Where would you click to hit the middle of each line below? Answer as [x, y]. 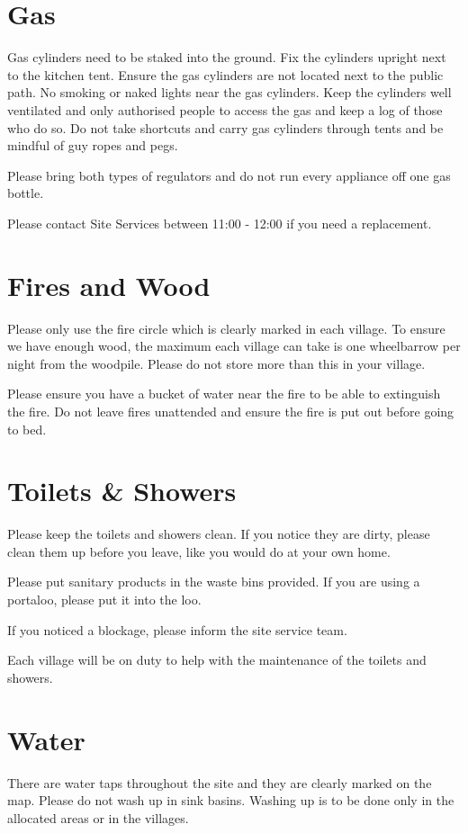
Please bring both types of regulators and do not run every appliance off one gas [229, 175]
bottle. [26, 193]
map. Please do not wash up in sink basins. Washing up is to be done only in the [231, 800]
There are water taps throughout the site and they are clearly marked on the [220, 782]
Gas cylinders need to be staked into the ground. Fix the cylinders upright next [227, 57]
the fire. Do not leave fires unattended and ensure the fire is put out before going [231, 411]
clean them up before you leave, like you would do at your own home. [199, 551]
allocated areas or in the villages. [98, 817]
